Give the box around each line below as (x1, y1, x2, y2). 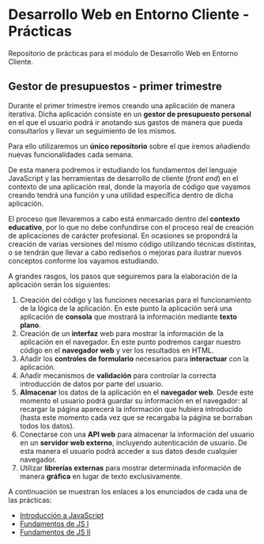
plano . (19, 320, 41, 330)
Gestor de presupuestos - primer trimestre (8, 80, 223, 93)
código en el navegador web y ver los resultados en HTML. (19, 346, 214, 355)
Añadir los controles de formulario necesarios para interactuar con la (19, 353, 249, 363)
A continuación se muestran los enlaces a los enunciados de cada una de (8, 486, 247, 496)
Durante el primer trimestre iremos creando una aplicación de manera (8, 100, 236, 110)
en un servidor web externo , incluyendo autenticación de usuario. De (19, 437, 247, 448)
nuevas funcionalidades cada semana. (8, 149, 134, 159)
